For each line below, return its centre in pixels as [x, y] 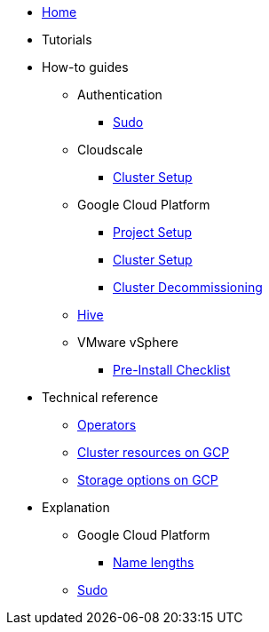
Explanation [76, 507]
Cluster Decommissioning [188, 287]
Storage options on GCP [148, 480]
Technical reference [100, 397]
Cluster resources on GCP [154, 452]
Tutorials [67, 39]
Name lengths [154, 562]
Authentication [120, 95]
